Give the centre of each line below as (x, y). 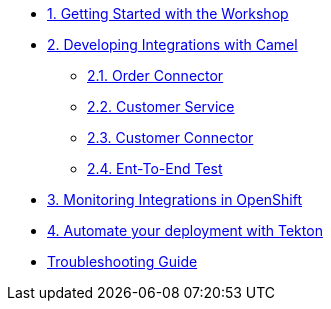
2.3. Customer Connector (170, 137)
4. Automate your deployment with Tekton (185, 230)
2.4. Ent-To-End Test (155, 168)
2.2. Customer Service (161, 106)
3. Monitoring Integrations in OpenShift (175, 199)
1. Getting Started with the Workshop (168, 13)
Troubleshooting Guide (122, 261)
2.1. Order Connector (155, 75)
